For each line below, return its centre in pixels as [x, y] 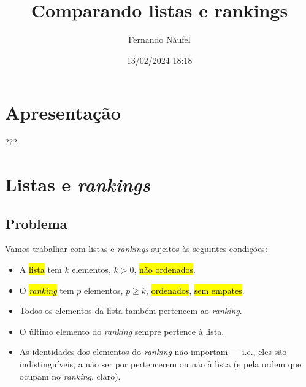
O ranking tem [47, 290]
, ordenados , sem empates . [195, 290]
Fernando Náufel [159, 40]
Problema [36, 223]
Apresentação [63, 113]
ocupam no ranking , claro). [70, 376]
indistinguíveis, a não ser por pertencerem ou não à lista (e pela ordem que [160, 363]
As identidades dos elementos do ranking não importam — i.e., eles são [153, 352]
